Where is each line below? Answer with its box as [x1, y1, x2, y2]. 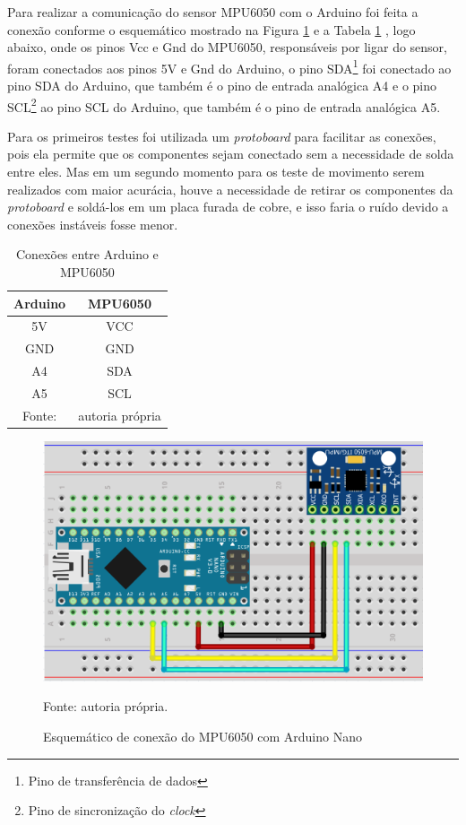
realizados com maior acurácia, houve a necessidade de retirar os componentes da [7, 179, 453, 198]
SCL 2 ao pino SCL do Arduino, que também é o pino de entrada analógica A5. [7, 94, 441, 116]
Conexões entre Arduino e [16, 245, 159, 264]
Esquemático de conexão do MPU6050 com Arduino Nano [43, 727, 362, 746]
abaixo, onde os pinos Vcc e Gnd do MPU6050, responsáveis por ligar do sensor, [7, 38, 447, 56]
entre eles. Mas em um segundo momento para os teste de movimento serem [7, 162, 425, 181]
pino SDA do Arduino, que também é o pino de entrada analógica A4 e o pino [7, 76, 437, 95]
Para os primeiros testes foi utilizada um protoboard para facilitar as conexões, [7, 126, 436, 145]
